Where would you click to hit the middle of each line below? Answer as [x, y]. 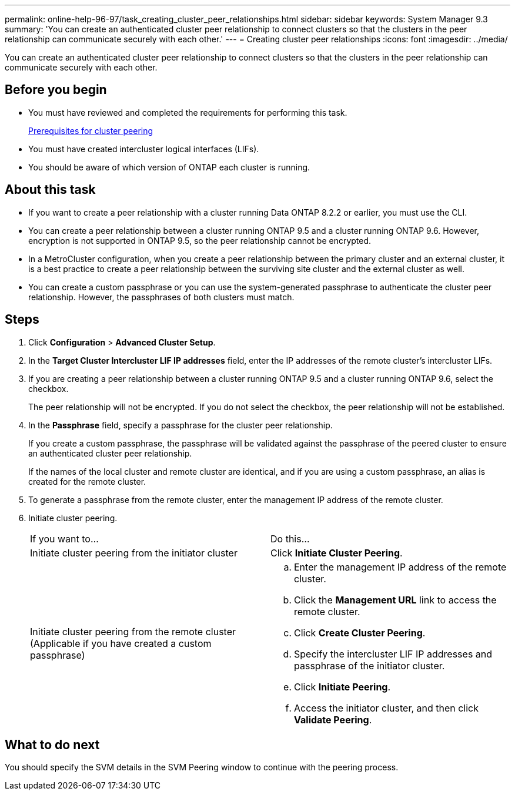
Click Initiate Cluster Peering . [337, 553]
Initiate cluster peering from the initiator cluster [134, 553]
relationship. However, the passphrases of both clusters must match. [161, 297]
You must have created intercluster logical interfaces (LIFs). [144, 149]
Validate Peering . [333, 719]
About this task [50, 190]
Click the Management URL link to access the [395, 600]
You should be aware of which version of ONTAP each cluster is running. [169, 167]
